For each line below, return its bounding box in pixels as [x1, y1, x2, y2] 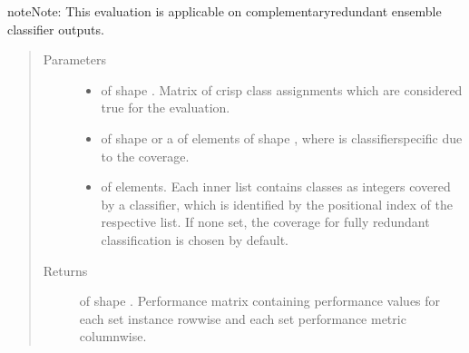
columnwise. [79, 327, 147, 346]
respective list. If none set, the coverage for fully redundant [101, 212, 430, 231]
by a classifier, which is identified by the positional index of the [101, 194, 453, 213]
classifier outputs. [7, 19, 104, 38]
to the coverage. [101, 146, 190, 165]
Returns [43, 260, 88, 279]
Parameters [43, 50, 106, 69]
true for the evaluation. [101, 98, 230, 117]
